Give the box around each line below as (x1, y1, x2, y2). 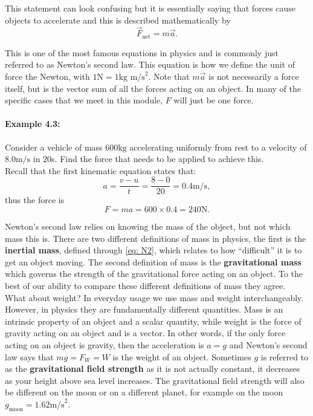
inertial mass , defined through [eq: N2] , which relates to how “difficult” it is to (5, 244, 302, 256)
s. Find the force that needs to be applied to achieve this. (51, 152, 264, 165)
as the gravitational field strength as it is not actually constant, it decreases (5, 362, 300, 375)
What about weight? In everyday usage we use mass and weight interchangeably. (5, 291, 304, 304)
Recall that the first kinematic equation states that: (5, 164, 196, 177)
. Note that (148, 70, 190, 83)
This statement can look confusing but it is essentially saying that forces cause (5, 2, 295, 14)
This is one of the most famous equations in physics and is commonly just (5, 46, 279, 59)
